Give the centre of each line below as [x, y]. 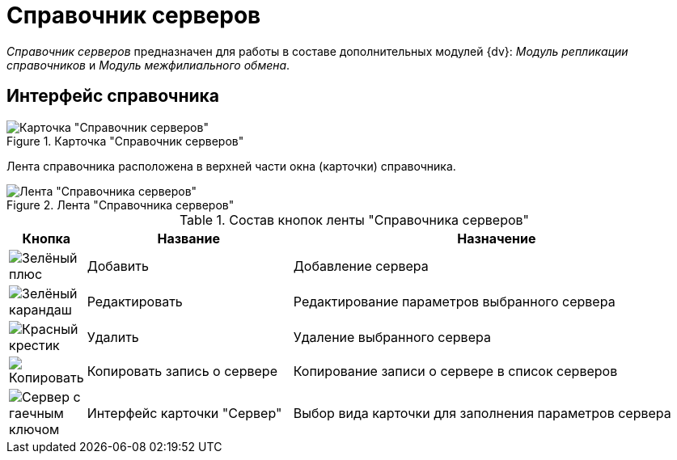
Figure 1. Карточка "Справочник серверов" [125, 141]
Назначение [497, 238]
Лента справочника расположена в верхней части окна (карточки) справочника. [231, 166]
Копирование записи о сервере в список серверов [455, 371]
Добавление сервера [361, 266]
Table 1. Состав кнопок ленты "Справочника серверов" [354, 219]
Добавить [118, 266]
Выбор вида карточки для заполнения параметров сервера [482, 413]
